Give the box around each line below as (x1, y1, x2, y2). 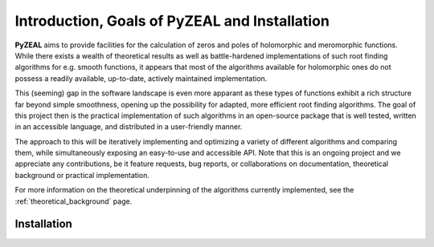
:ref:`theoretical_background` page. (14, 196, 133, 206)
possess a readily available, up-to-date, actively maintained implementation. (14, 73, 268, 83)
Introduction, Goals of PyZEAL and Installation (14, 12, 330, 30)
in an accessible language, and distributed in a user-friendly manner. (14, 122, 243, 132)
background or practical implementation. (14, 170, 150, 180)
